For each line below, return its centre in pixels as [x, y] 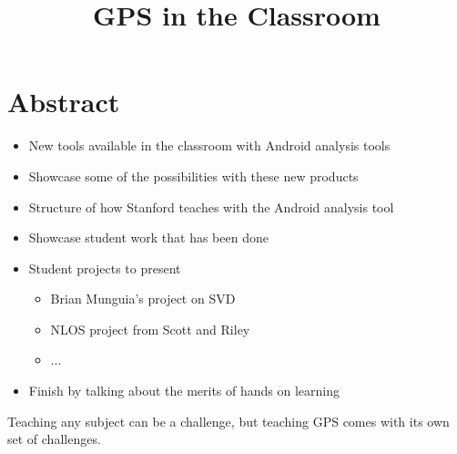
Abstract [64, 102]
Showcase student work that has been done [148, 237]
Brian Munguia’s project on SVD [143, 299]
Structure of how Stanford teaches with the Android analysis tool [211, 206]
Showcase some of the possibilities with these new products [193, 175]
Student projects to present [105, 268]
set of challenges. [54, 439]
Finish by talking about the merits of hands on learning [184, 391]
